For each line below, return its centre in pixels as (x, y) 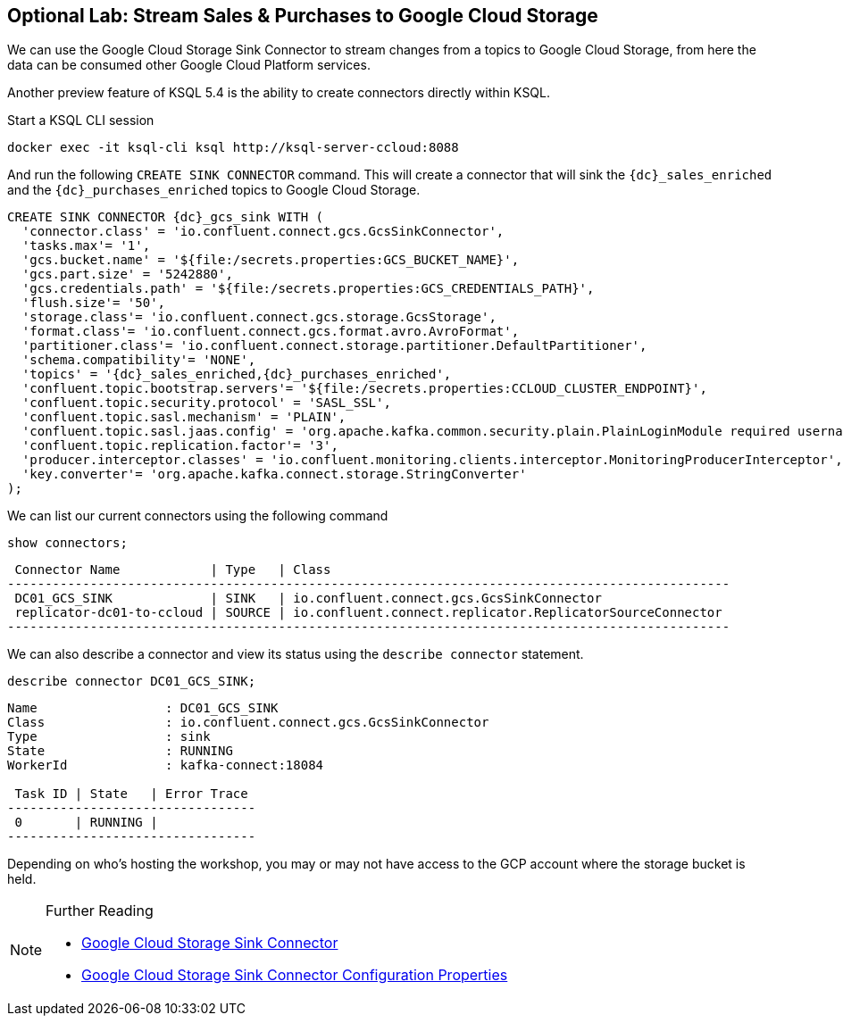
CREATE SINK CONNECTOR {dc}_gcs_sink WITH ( (166, 217)
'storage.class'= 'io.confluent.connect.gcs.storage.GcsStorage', (259, 317)
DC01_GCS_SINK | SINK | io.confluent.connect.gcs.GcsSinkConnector (308, 599)
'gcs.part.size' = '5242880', (127, 274)
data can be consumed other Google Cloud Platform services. (189, 65)
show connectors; (67, 543)
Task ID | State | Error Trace (131, 794)
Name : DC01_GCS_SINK (143, 708)
